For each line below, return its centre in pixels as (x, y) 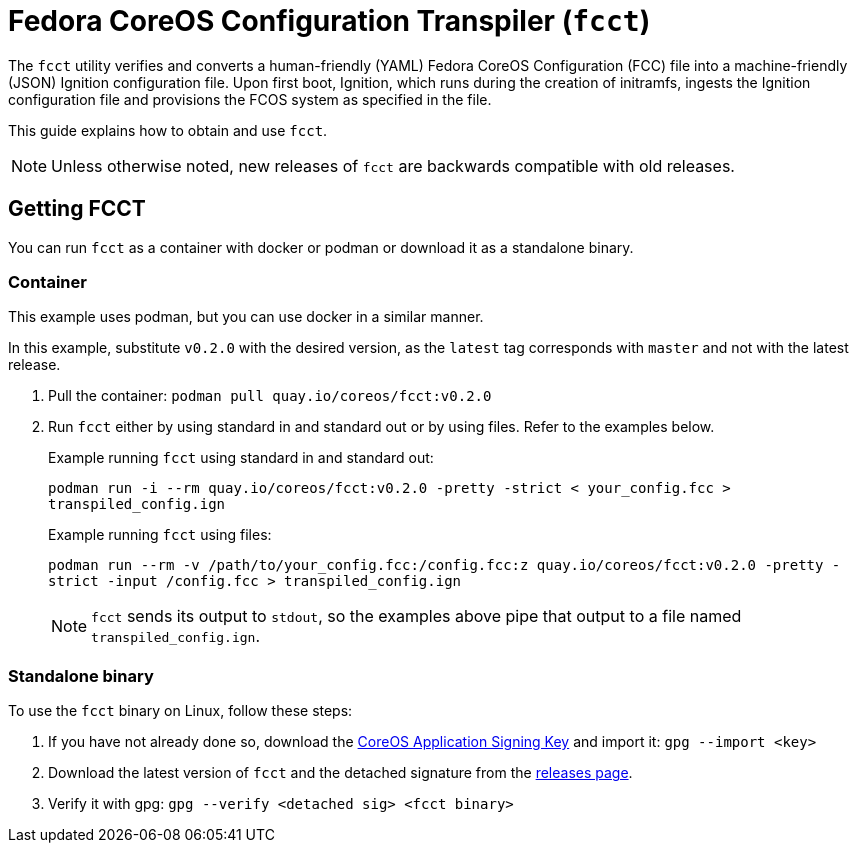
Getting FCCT (77, 209)
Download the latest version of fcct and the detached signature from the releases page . (340, 773)
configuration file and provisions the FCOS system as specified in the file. (250, 99)
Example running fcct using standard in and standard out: (241, 458)
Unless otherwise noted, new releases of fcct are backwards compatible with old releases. (393, 165)
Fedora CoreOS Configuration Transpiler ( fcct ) (329, 21)
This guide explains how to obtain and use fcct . (168, 130)
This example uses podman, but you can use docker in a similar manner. (246, 317)
